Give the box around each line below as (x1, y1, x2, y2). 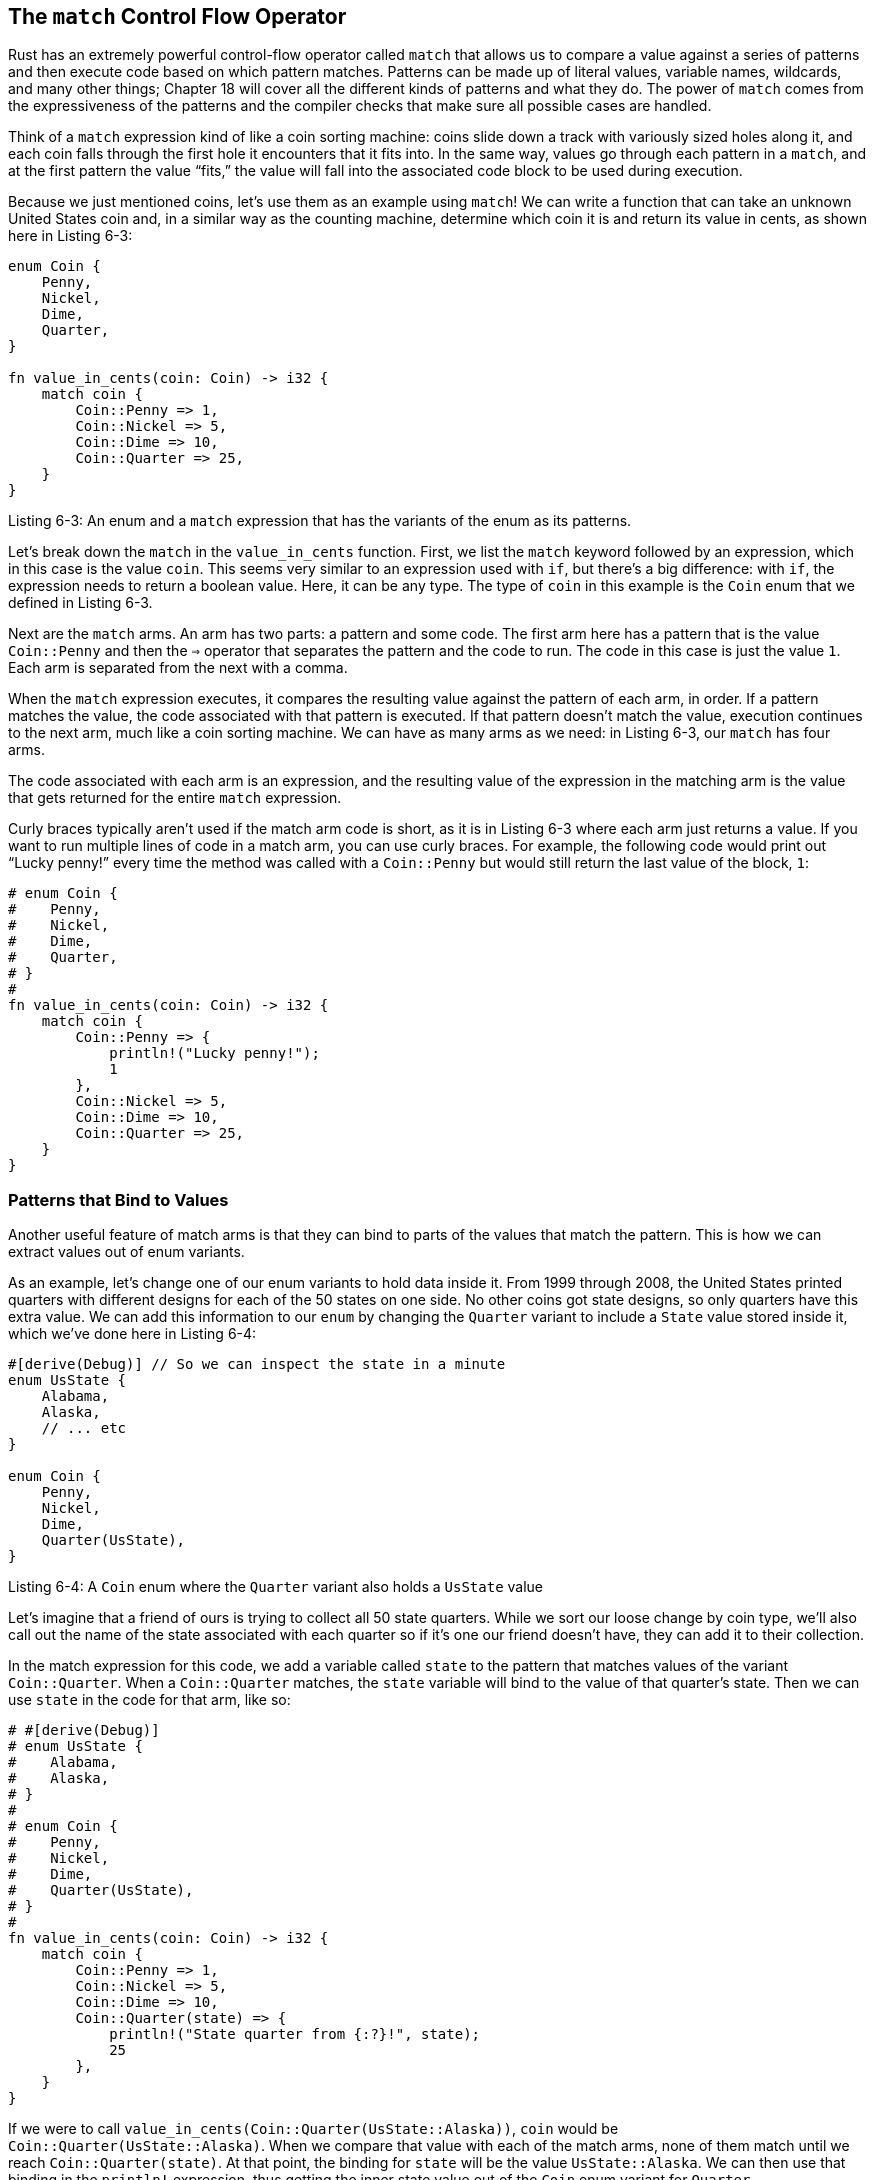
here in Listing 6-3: (8, 227, 133, 245)
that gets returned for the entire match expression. (8, 789, 342, 807)
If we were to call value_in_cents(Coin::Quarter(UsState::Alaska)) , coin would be (8, 2120, 619, 2138)
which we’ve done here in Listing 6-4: (8, 1325, 257, 1343)
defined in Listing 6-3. (8, 594, 153, 612)
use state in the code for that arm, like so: (8, 1691, 291, 1709)
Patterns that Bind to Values (8, 1189, 229, 1210)
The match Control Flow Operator (8, 4, 347, 29)
